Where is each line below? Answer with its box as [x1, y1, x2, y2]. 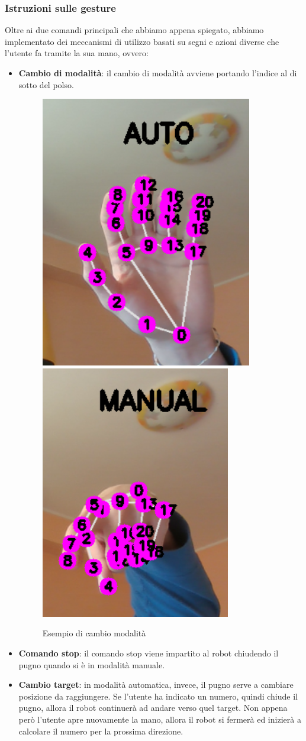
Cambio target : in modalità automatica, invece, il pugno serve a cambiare [18, 678, 294, 691]
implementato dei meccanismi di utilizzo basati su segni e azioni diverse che [5, 35, 279, 47]
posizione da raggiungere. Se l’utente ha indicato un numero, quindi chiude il [18, 690, 298, 702]
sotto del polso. [18, 78, 74, 90]
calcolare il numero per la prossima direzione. [18, 724, 183, 737]
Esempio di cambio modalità [42, 627, 146, 639]
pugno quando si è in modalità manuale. [18, 658, 165, 671]
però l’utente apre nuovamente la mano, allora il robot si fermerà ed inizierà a [18, 713, 301, 725]
